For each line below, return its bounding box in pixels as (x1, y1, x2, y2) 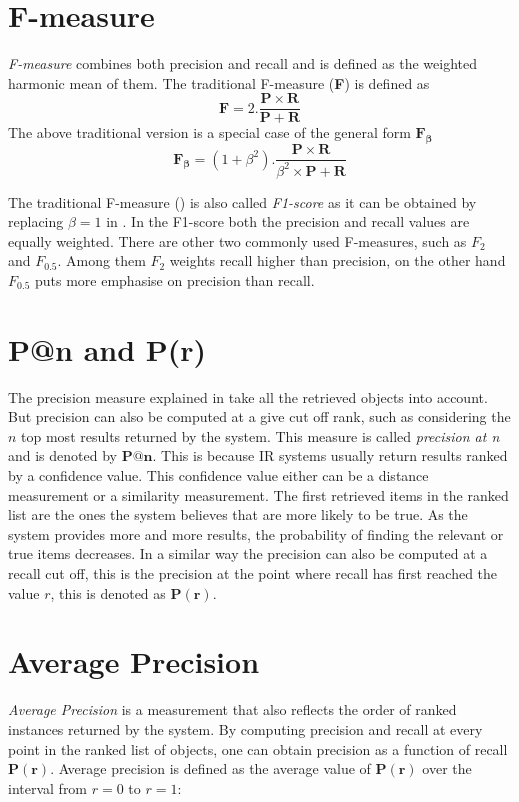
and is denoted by (8, 445, 117, 466)
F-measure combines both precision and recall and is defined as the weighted (8, 53, 477, 74)
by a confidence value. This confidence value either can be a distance (8, 465, 429, 486)
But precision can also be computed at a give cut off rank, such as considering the (8, 406, 511, 427)
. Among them (57, 250, 146, 271)
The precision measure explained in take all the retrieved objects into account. (8, 386, 488, 407)
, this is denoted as (50, 582, 166, 603)
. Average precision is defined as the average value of (50, 758, 371, 779)
